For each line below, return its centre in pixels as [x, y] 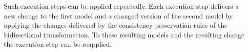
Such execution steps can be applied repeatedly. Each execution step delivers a [122, 6]
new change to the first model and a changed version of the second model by [118, 15]
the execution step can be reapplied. [58, 44]
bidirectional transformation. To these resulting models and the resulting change [124, 34]
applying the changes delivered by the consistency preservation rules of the [116, 25]
